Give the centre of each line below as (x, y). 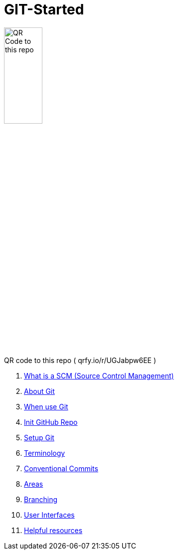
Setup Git (39, 438)
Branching (41, 500)
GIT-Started (44, 9)
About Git (39, 391)
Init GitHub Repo (51, 422)
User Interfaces (49, 515)
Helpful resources (53, 531)
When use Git (46, 407)
